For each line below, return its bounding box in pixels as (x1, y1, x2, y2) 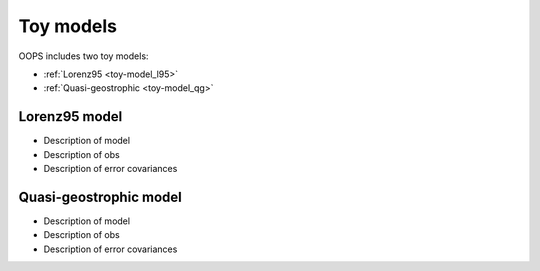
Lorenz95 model (18, 108, 123, 125)
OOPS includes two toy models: (18, 50, 149, 62)
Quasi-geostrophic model (18, 188, 182, 205)
